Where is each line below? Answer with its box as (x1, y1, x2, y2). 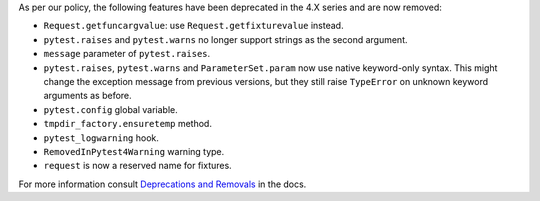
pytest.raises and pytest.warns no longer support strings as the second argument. (43, 33, 408, 45)
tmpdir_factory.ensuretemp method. (43, 118, 212, 130)
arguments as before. (43, 90, 132, 102)
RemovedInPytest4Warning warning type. (43, 145, 225, 157)
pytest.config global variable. (43, 103, 179, 115)
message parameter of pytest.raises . (43, 48, 211, 60)
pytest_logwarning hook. (43, 131, 160, 144)
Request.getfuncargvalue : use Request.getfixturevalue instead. (43, 20, 344, 32)
